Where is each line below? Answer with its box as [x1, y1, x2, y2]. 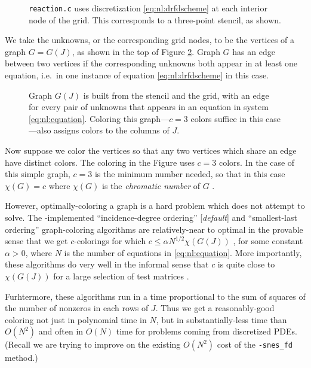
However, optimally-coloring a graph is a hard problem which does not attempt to [5, 199, 305, 212]
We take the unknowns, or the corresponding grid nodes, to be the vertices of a [5, 34, 295, 46]
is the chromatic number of [102, 179, 201, 191]
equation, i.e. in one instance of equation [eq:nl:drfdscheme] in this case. [5, 69, 269, 81]
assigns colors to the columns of [54, 124, 170, 136]
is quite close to [217, 258, 275, 270]
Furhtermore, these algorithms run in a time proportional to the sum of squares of [5, 290, 306, 302]
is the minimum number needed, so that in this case [94, 168, 285, 180]
